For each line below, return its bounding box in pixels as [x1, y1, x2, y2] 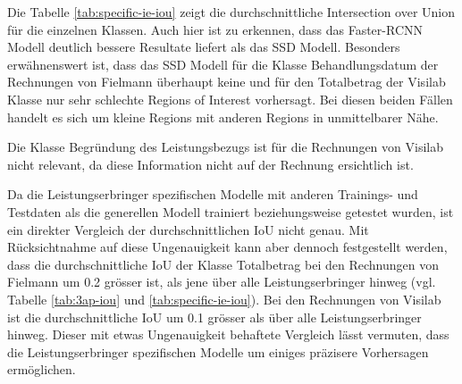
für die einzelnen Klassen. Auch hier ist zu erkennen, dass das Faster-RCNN [7, 20, 423, 38]
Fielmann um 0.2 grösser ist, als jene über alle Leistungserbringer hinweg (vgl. [7, 272, 436, 291]
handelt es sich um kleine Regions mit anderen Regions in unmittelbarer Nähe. [7, 107, 439, 126]
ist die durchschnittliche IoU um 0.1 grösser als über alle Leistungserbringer [7, 307, 422, 326]
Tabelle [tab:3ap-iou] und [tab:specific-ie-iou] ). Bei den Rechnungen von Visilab [7, 289, 441, 308]
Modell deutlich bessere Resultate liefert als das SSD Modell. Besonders [7, 38, 400, 56]
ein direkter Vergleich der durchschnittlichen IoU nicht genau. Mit [7, 220, 369, 238]
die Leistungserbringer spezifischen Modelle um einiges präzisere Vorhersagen [7, 342, 429, 361]
